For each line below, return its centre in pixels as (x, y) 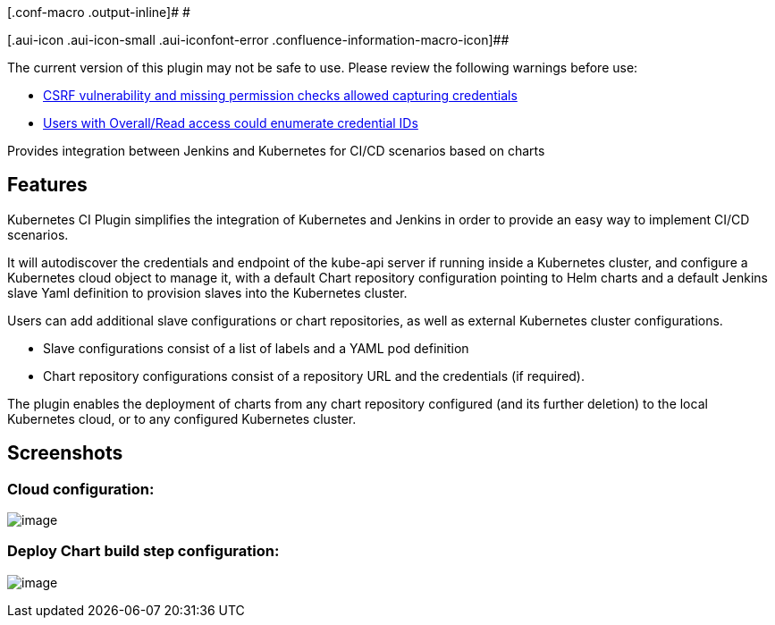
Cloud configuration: (81, 489)
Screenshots (65, 453)
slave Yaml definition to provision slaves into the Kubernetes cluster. (207, 292)
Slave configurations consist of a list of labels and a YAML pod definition (256, 348)
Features (47, 185)
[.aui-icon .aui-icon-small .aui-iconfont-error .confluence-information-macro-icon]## (258, 40)
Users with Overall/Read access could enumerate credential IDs (231, 123)
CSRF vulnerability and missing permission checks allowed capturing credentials (280, 95)
